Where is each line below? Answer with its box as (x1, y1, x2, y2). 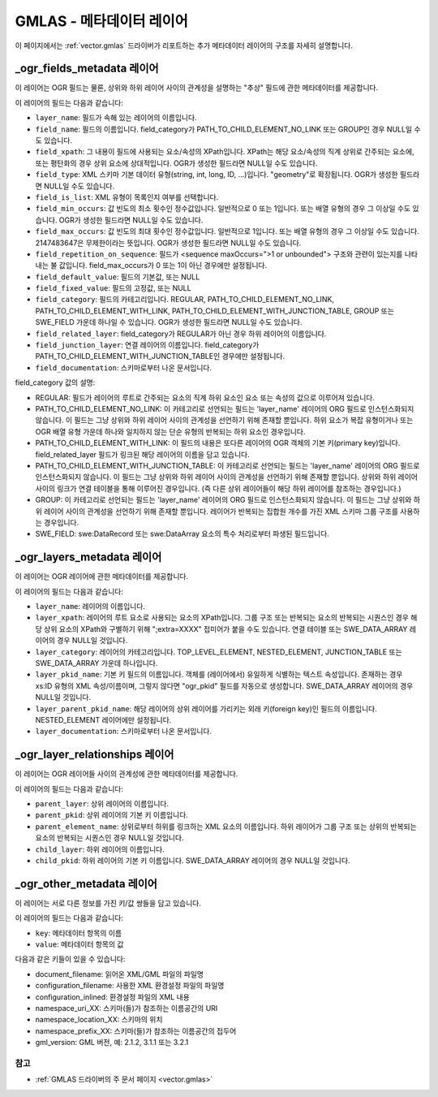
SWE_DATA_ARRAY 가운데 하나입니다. (35, 658, 158, 667)
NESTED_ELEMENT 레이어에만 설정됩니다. (35, 715, 172, 724)
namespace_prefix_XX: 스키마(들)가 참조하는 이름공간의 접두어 (35, 1026, 237, 1035)
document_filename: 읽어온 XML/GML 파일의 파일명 (35, 969, 204, 978)
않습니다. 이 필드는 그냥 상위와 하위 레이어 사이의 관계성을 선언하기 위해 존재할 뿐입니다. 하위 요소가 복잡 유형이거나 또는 (35, 415, 414, 425)
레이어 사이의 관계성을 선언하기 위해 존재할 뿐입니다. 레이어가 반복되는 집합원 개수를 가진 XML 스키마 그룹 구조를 (43, 506, 399, 516)
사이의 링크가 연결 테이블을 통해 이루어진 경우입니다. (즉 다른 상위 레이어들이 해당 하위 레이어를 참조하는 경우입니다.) (35, 483, 401, 493)
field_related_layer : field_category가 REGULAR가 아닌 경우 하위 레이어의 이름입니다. (35, 329, 327, 339)
